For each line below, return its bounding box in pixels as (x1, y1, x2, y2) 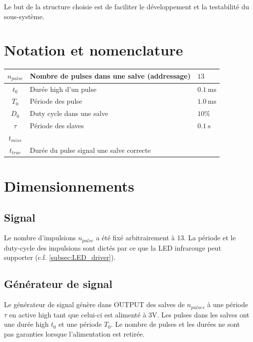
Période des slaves (29, 120, 84, 131)
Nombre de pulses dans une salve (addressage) (29, 71, 191, 81)
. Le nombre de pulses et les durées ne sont (111, 319, 240, 329)
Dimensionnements (4, 176, 135, 196)
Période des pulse (29, 96, 83, 106)
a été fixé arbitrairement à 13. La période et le (96, 232, 236, 243)
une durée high (4, 319, 49, 329)
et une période (58, 319, 102, 329)
